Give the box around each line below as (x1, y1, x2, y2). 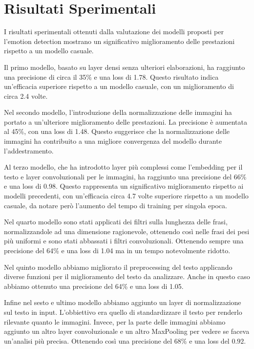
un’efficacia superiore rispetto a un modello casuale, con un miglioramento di (4, 81, 234, 91)
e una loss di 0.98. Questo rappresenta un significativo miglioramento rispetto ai (4, 181, 244, 191)
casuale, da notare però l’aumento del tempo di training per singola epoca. (4, 200, 227, 210)
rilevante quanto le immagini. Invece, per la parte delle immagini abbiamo (4, 316, 226, 327)
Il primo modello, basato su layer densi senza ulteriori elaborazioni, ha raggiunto (4, 62, 245, 72)
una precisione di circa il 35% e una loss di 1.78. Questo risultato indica (4, 71, 219, 82)
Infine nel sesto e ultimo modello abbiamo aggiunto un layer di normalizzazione (4, 297, 241, 307)
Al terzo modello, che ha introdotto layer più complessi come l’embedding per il (4, 162, 243, 172)
